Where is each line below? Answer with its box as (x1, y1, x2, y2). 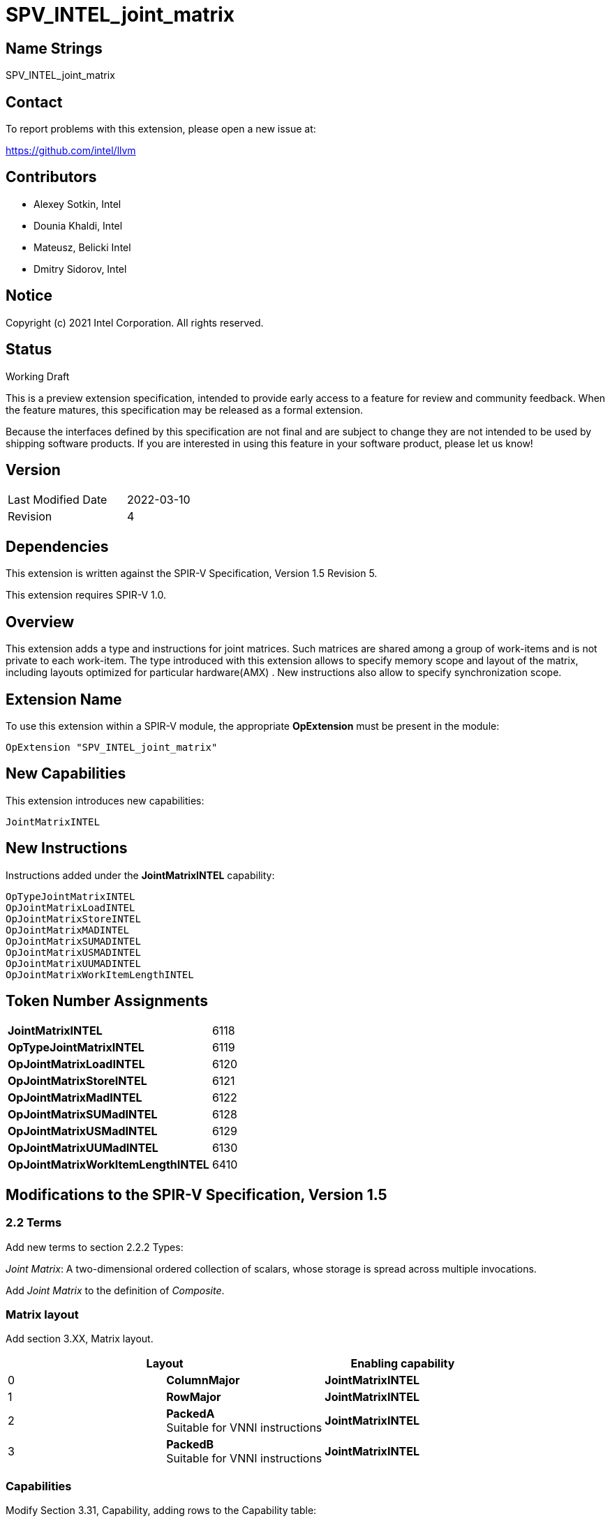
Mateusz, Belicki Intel (34, 241, 131, 253)
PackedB (166, 1437, 214, 1452)
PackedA (166, 1407, 215, 1421)
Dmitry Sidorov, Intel (34, 262, 127, 275)
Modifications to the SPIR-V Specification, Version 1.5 (6, 1185, 387, 1204)
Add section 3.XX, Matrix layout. (6, 1333, 154, 1345)
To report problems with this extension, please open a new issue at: (6, 123, 316, 135)
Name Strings (6, 39, 103, 57)
